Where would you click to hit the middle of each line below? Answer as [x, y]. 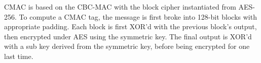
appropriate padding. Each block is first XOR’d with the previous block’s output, [130, 26]
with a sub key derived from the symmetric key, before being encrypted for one [127, 46]
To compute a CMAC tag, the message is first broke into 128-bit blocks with [138, 16]
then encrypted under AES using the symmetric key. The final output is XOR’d [128, 36]
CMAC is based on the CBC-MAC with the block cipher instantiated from [120, 7]
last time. [19, 56]
